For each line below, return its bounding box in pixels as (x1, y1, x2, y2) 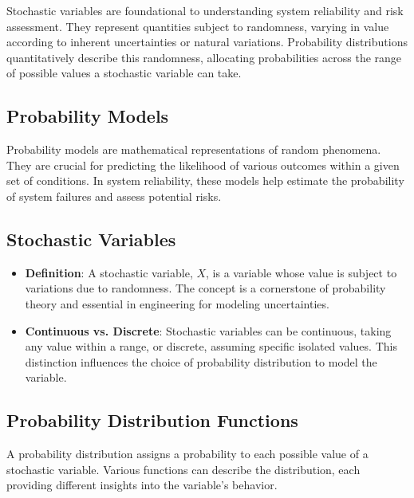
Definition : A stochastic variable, (25, 264, 193, 280)
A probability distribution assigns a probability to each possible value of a (6, 445, 369, 462)
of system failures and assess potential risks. (6, 187, 222, 204)
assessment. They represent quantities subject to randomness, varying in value (6, 18, 389, 34)
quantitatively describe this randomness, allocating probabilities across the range (6, 49, 402, 65)
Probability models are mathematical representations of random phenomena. (6, 141, 381, 158)
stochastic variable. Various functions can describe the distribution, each (6, 461, 361, 477)
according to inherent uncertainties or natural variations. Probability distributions (6, 33, 408, 50)
